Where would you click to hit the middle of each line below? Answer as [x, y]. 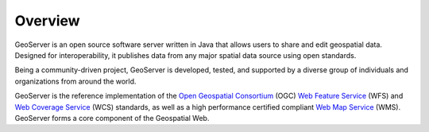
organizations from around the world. [75, 81]
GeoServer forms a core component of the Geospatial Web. [112, 118]
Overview [47, 21]
